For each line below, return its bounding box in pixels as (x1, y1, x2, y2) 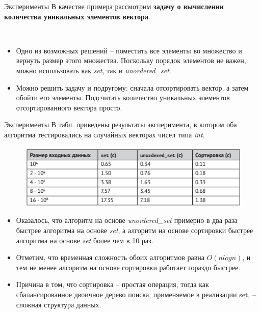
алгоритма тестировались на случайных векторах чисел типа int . (4, 129, 205, 139)
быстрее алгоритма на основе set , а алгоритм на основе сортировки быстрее (16, 224, 253, 235)
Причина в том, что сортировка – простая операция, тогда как (16, 279, 209, 290)
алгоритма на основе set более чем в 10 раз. (16, 235, 153, 245)
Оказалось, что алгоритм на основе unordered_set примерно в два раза (16, 215, 238, 225)
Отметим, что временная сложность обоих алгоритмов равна (16, 252, 204, 263)
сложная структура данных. (16, 299, 101, 309)
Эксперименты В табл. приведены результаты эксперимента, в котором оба (4, 119, 237, 130)
